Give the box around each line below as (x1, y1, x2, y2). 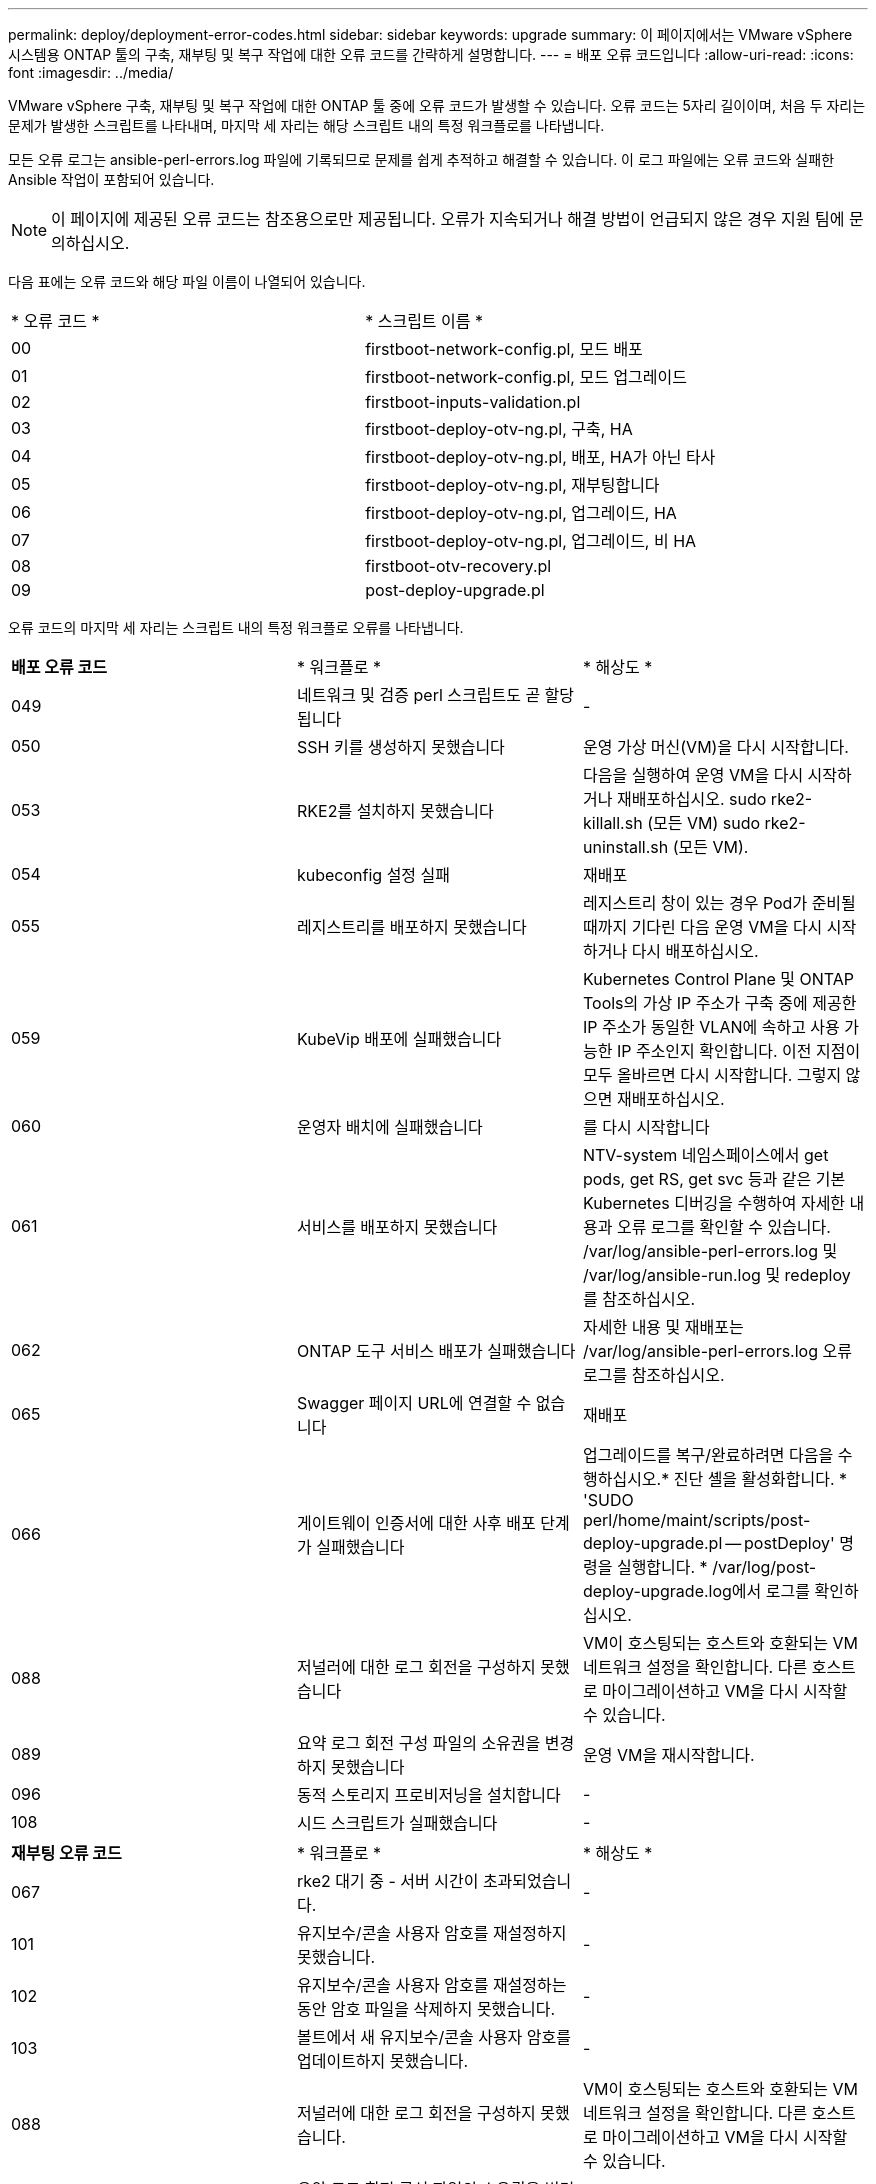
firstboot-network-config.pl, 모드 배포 (365, 339, 643, 359)
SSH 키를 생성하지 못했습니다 (296, 737, 505, 757)
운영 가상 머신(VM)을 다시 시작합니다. (582, 737, 849, 757)
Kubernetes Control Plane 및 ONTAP (582, 969, 854, 989)
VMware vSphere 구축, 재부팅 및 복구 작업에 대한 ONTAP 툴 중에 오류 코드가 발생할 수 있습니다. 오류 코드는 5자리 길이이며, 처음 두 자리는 (8, 97, 866, 114)
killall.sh (582, 813, 643, 833)
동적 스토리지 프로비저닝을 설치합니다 (296, 1785, 561, 1805)
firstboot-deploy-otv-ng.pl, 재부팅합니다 (365, 475, 660, 495)
